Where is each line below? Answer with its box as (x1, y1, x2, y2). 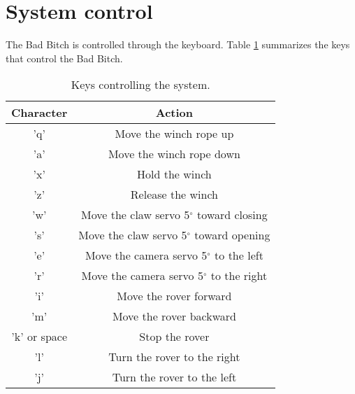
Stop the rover (139, 328, 210, 345)
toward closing (197, 206, 268, 223)
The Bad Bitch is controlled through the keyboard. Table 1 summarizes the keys (6, 37, 350, 52)
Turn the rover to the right (108, 349, 240, 365)
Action (155, 104, 194, 121)
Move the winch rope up (115, 125, 234, 142)
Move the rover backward (112, 308, 236, 325)
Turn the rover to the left (112, 369, 237, 386)
